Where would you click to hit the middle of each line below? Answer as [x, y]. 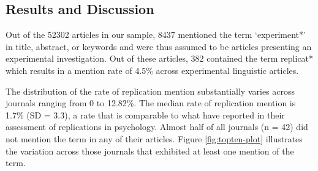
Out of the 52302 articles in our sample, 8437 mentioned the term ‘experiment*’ [156, 35]
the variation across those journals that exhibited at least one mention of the [150, 151]
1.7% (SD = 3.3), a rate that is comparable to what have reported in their [145, 115]
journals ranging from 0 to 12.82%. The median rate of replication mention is [151, 103]
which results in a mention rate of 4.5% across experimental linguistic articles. [152, 70]
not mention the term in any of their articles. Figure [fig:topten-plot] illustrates [154, 138]
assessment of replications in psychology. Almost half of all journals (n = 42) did [157, 127]
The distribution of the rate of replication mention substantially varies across [150, 91]
